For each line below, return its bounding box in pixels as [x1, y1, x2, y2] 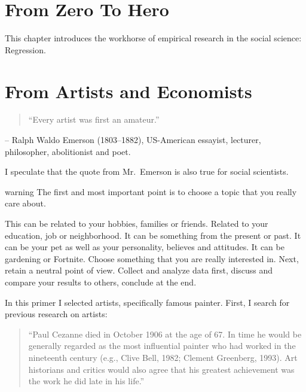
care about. [5, 197, 46, 209]
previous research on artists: [5, 308, 108, 320]
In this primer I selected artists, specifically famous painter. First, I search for [5, 296, 290, 308]
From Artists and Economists [5, 78, 252, 103]
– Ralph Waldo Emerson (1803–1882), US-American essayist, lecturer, [5, 133, 261, 146]
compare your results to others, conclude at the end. [5, 275, 197, 288]
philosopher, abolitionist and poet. [5, 145, 131, 157]
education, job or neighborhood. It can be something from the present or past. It [5, 229, 301, 241]
